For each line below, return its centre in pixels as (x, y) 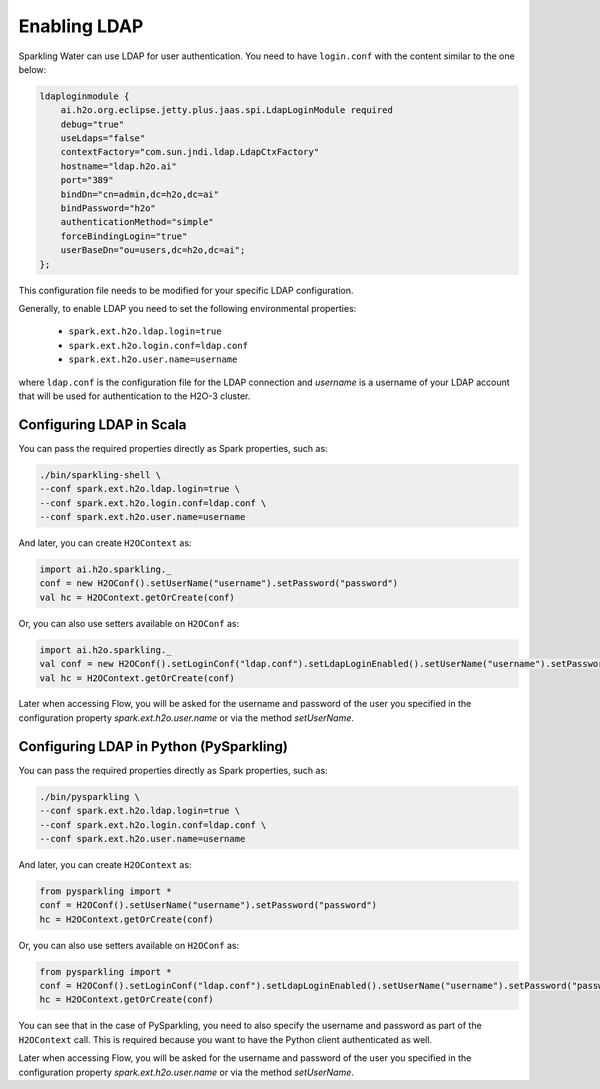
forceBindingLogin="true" (124, 236)
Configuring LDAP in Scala (102, 424)
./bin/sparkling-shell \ (100, 474)
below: (32, 69)
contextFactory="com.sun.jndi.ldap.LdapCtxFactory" (190, 152)
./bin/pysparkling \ (89, 796)
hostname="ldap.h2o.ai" (118, 166)
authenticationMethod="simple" (137, 222)
